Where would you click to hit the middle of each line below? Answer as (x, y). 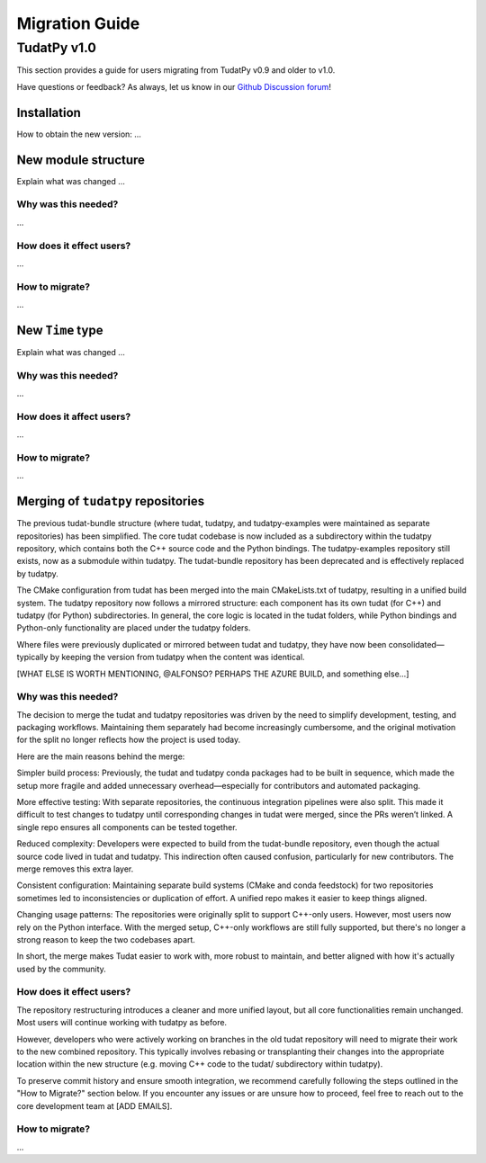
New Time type (60, 330)
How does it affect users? (74, 416)
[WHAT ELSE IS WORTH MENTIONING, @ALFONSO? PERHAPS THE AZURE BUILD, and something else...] (213, 674)
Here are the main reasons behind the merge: (101, 756)
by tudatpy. (37, 573)
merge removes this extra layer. (75, 869)
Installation (49, 112)
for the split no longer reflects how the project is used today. (129, 740)
